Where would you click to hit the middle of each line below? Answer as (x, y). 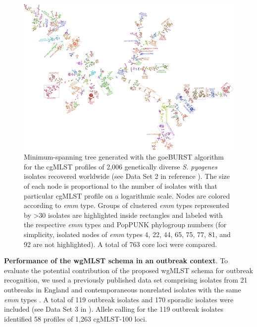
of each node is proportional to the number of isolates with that (121, 186)
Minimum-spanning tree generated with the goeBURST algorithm (124, 157)
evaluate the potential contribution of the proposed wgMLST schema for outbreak (128, 270)
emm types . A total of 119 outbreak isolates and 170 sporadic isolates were (119, 299)
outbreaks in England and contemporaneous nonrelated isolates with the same (123, 289)
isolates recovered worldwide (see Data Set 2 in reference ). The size (127, 176)
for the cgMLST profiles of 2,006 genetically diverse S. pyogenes (121, 166)
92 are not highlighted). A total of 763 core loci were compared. (121, 244)
